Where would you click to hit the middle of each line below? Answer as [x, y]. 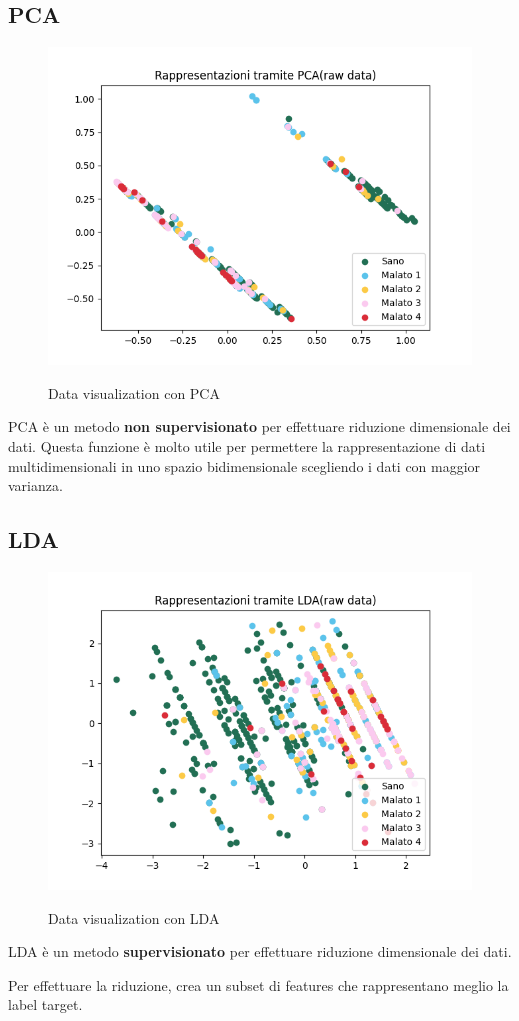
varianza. [35, 485]
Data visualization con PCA [134, 392]
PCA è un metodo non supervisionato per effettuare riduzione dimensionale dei [259, 426]
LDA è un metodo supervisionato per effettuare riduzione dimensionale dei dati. [260, 951]
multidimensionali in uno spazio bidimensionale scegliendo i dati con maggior [244, 465]
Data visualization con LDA [134, 917]
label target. [45, 1004]
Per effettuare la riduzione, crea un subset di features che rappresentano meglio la [258, 984]
